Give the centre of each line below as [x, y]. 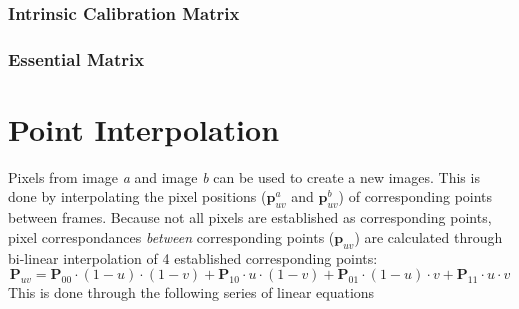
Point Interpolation [144, 128]
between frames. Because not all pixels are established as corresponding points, [250, 217]
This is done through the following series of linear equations [191, 292]
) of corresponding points [415, 196]
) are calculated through [428, 236]
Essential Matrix [76, 58]
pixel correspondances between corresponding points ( [171, 236]
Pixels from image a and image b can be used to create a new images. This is [244, 176]
